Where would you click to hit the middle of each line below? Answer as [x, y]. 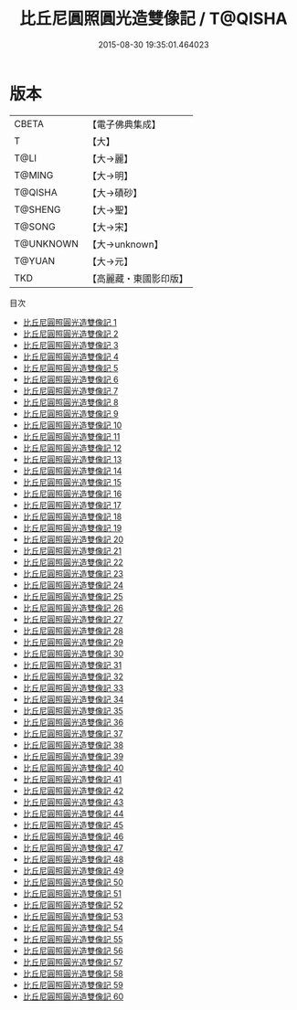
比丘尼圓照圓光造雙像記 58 [73, 973]
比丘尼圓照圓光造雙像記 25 [73, 596]
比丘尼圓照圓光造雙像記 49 [73, 870]
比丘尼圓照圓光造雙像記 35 [73, 710]
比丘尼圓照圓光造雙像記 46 [73, 836]
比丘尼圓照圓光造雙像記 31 [72, 664]
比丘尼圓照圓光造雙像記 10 [72, 425]
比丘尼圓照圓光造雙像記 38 [73, 745]
